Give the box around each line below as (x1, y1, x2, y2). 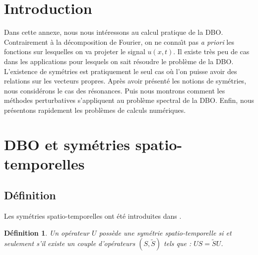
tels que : (164, 238, 192, 249)
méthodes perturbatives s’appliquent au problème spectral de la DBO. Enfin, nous (4, 95, 254, 105)
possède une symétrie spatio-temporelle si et (99, 227, 232, 238)
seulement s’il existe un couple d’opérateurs (4, 238, 135, 249)
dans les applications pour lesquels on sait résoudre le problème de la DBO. (4, 56, 234, 66)
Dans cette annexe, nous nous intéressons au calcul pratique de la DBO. (4, 27, 223, 37)
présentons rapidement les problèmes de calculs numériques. (4, 104, 186, 115)
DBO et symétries (4, 134, 130, 154)
